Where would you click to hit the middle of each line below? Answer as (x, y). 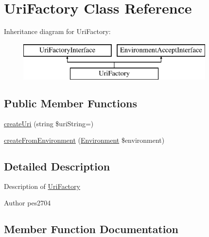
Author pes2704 (27, 203)
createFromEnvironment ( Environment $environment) (84, 140)
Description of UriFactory (42, 186)
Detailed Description (57, 166)
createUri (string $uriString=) (49, 124)
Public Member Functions (70, 103)
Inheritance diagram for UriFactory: (57, 31)
